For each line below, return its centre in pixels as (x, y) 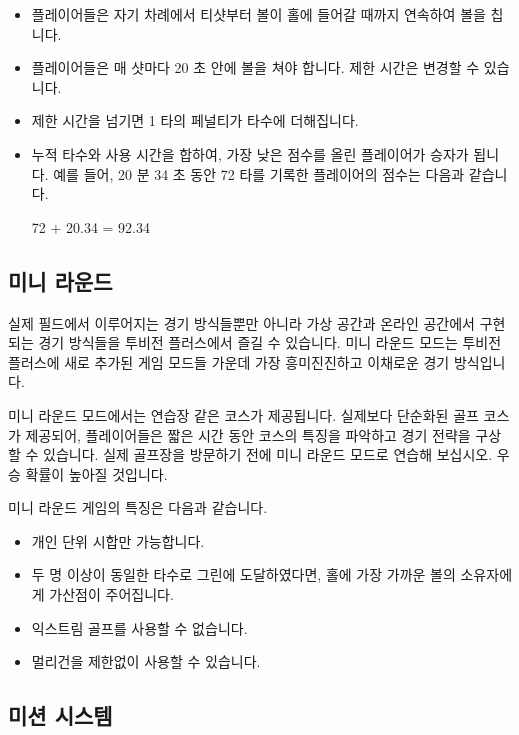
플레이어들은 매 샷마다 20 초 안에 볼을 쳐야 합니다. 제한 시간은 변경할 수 (255, 67)
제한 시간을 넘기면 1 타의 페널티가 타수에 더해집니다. (195, 120)
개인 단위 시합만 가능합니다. (118, 540)
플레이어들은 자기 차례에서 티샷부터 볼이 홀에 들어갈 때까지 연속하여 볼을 (258, 14)
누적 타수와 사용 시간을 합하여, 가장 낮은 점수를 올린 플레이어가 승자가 (250, 153)
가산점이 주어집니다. (111, 594)
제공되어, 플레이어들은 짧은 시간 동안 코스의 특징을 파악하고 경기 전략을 (248, 434)
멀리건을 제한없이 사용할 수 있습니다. (146, 661)
